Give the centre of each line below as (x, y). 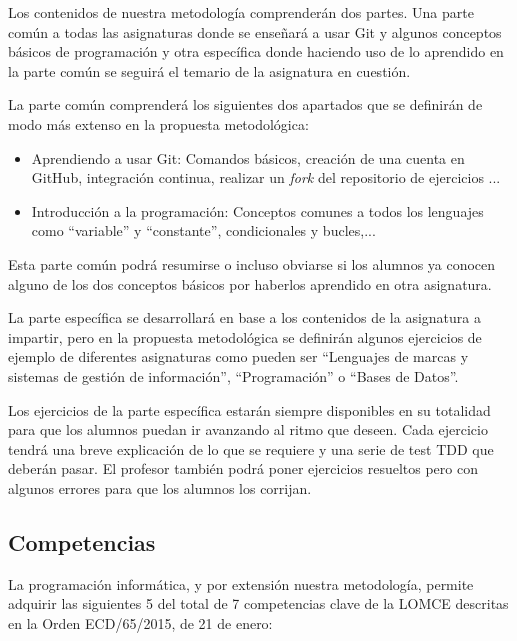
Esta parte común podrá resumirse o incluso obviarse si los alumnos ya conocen (252, 263)
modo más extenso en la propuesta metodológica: (158, 123)
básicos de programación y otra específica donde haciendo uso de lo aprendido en (256, 51)
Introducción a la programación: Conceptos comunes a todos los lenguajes (257, 210)
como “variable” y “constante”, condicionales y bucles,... (203, 230)
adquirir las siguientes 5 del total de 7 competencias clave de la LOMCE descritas (258, 603)
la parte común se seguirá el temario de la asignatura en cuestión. (209, 70)
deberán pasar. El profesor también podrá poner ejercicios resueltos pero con (243, 468)
